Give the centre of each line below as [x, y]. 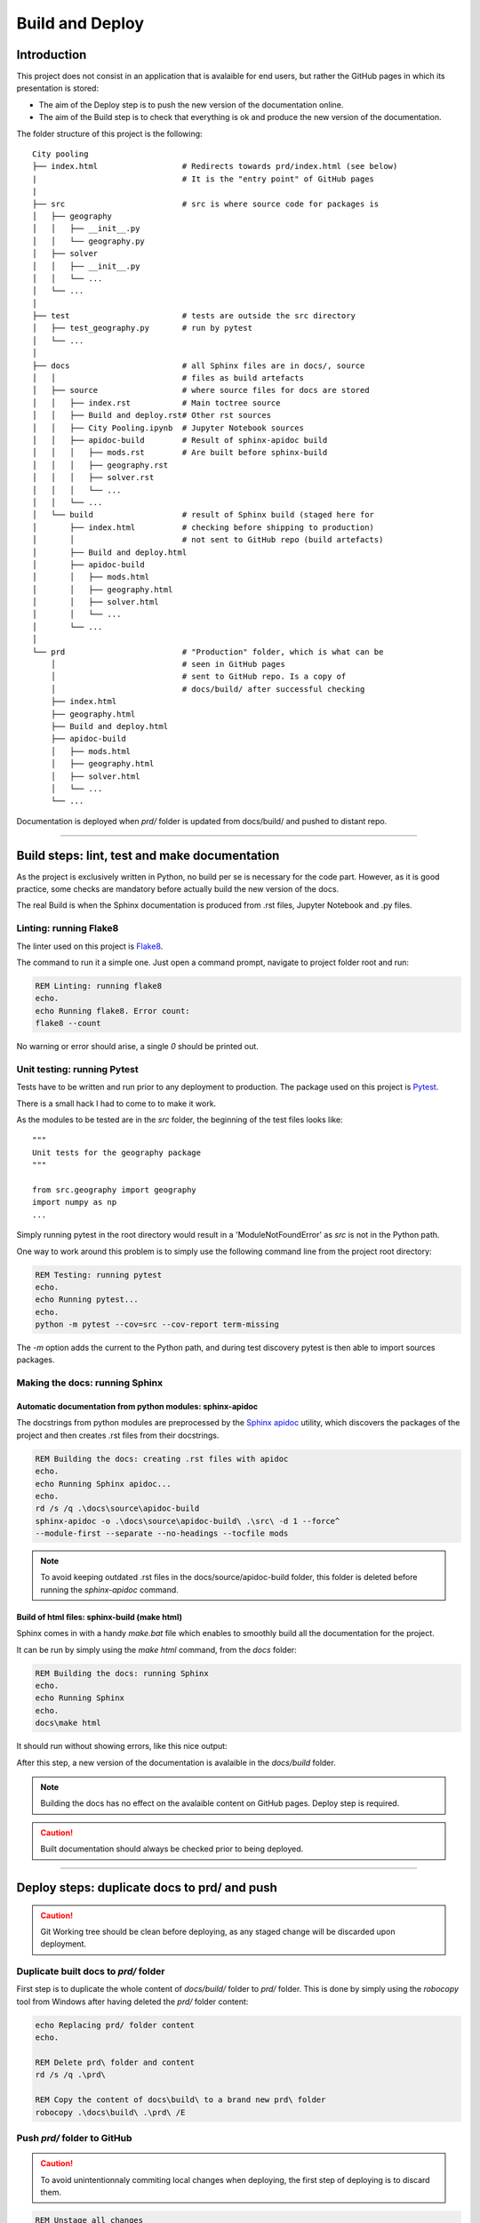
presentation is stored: [58, 88]
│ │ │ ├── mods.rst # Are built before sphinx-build [180, 453]
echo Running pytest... [87, 1300]
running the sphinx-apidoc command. [110, 1589]
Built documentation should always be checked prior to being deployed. [172, 1849]
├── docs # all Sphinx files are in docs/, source [199, 365]
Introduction [52, 55]
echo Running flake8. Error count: [112, 1011]
